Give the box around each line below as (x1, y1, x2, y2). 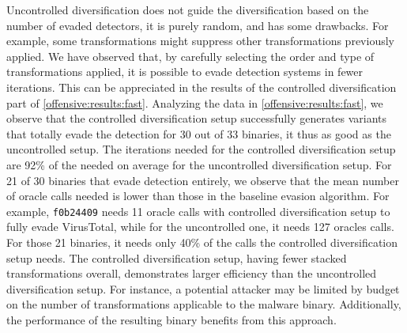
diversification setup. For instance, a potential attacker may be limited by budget (6, 280, 400, 297)
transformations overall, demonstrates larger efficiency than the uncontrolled (6, 265, 377, 282)
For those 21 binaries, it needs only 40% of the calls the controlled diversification (6, 233, 398, 250)
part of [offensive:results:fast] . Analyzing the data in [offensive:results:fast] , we (6, 94, 383, 111)
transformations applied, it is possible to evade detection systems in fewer (6, 63, 364, 80)
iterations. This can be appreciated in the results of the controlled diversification (6, 78, 397, 95)
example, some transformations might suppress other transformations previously (6, 32, 394, 49)
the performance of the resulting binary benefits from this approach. (6, 311, 337, 327)
